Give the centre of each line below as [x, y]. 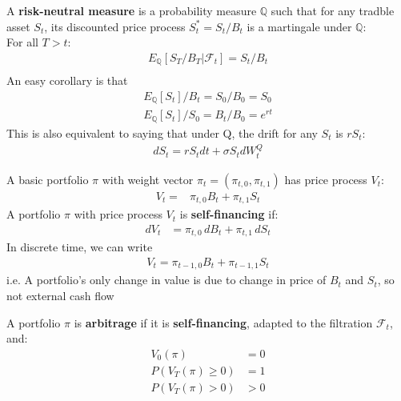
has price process [326, 179]
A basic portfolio [48, 179]
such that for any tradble [333, 10]
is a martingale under [299, 26]
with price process [118, 214]
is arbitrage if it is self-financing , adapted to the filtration [223, 322]
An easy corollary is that [67, 80]
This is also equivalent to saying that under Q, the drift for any [162, 132]
